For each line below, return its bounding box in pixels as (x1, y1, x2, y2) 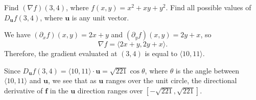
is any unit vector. (72, 12, 129, 22)
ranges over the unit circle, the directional (105, 75, 237, 86)
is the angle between (175, 65, 239, 76)
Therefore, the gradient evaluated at (4, 48, 118, 59)
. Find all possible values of (166, 2, 251, 12)
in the (50, 85, 68, 95)
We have (4, 29, 31, 40)
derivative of (4, 85, 43, 95)
